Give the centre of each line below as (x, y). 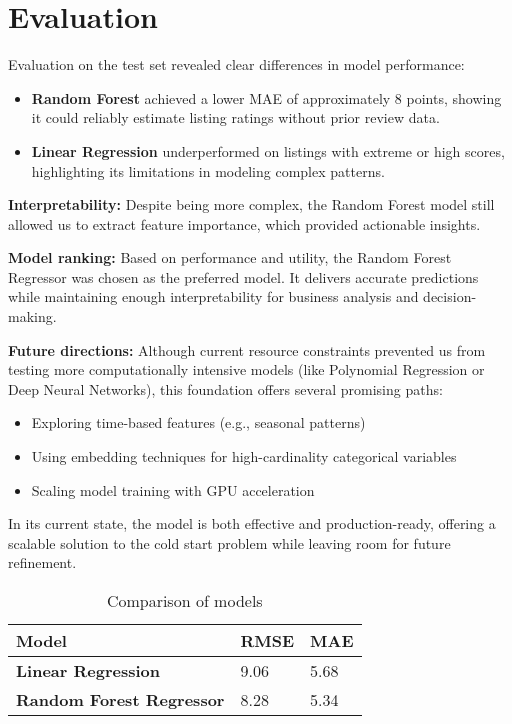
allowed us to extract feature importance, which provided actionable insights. (244, 223)
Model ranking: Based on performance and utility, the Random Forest (230, 257)
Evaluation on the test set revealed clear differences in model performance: (236, 64)
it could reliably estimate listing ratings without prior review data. (235, 117)
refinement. (42, 562)
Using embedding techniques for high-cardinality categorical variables (244, 456)
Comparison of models (184, 600)
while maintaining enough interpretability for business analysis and (213, 296)
